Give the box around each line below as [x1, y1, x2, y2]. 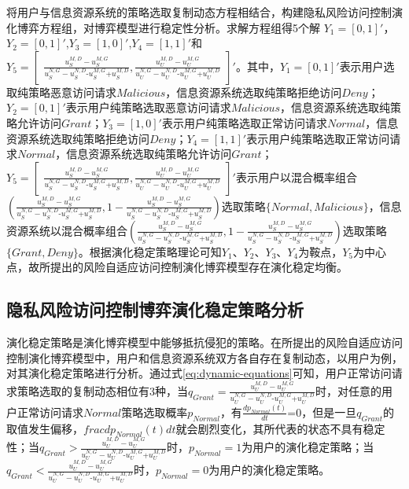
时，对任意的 [315, 382, 381, 399]
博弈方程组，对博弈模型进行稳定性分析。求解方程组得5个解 [17, 19, 320, 35]
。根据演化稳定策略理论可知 [78, 243, 222, 259]
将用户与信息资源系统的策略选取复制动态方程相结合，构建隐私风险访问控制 [6, 4, 392, 20]
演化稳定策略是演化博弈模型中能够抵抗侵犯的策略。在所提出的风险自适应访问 [6, 334, 403, 351]
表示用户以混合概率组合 [235, 168, 357, 185]
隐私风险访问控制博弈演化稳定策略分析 [6, 297, 304, 322]
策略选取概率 [121, 403, 188, 420]
